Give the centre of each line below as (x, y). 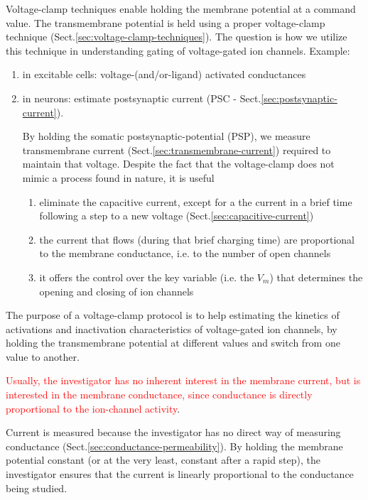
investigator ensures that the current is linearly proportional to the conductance (180, 474)
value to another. (43, 356)
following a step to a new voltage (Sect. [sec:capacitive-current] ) (177, 216)
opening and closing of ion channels (117, 291)
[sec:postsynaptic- (299, 98)
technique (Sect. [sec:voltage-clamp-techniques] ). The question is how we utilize (177, 37)
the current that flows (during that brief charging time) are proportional (197, 239)
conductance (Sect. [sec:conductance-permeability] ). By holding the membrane (174, 446)
